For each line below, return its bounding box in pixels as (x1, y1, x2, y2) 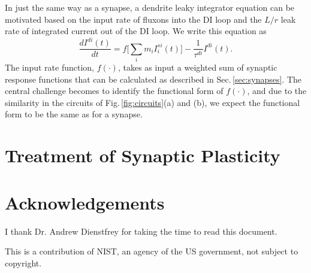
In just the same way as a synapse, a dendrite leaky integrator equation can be (5, 1, 295, 13)
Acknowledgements (5, 190, 165, 214)
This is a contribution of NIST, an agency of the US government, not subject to (5, 245, 298, 257)
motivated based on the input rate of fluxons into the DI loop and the (5, 13, 262, 25)
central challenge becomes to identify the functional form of (5, 84, 224, 97)
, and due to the (247, 84, 307, 97)
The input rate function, (5, 61, 95, 74)
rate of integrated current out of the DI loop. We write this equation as (5, 25, 267, 37)
